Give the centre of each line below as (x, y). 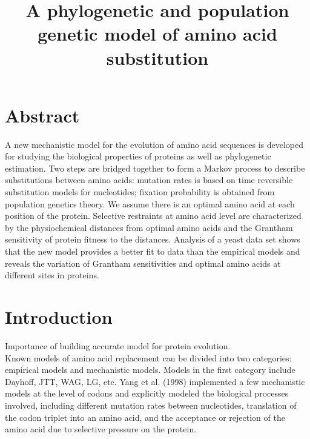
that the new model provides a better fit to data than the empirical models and (153, 251)
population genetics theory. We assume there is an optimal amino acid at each (150, 203)
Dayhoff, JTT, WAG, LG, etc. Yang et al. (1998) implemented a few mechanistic (155, 381)
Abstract (42, 115)
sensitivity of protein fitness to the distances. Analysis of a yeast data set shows (153, 239)
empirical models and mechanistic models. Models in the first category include (150, 370)
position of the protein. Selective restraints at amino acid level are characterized (153, 216)
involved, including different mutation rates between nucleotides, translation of (151, 405)
